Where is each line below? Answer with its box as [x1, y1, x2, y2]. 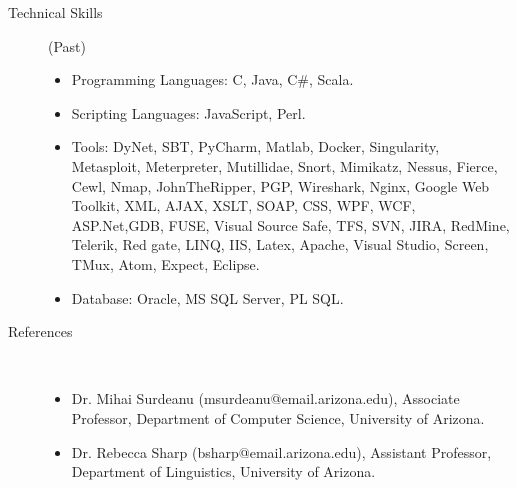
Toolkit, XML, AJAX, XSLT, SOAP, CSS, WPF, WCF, [71, 195, 416, 216]
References [8, 321, 73, 342]
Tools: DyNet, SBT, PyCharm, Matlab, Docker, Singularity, [71, 136, 440, 157]
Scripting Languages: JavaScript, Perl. [71, 102, 306, 123]
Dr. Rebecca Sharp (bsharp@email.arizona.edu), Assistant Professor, [71, 441, 492, 462]
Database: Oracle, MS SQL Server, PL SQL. [71, 287, 344, 308]
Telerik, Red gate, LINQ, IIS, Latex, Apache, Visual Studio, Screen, [71, 234, 489, 255]
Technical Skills [8, 2, 103, 22]
